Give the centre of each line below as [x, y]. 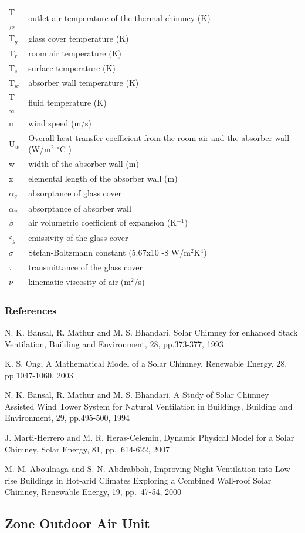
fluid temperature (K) [67, 103]
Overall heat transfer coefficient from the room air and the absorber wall [159, 137]
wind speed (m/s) [60, 123]
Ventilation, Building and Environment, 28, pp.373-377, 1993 [114, 343]
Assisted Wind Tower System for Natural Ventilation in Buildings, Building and [149, 406]
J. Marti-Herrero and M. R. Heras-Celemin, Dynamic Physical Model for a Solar [150, 438]
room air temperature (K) [75, 53]
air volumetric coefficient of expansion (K [103, 222]
